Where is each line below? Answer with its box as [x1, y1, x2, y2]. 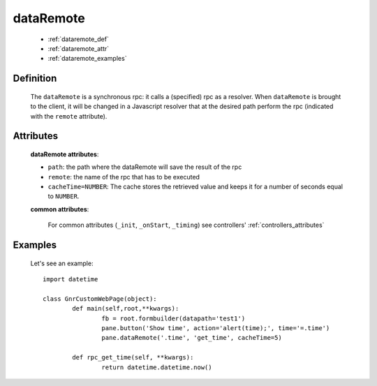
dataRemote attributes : [30, 150, 99, 158]
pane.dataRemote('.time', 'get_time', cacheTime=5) [101, 334, 282, 342]
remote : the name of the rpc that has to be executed [47, 172, 200, 181]
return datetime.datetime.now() [101, 363, 212, 371]
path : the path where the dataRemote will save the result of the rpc [47, 163, 242, 171]
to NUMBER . [47, 192, 80, 200]
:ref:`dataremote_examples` [47, 54, 127, 63]
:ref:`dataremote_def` [47, 35, 110, 43]
